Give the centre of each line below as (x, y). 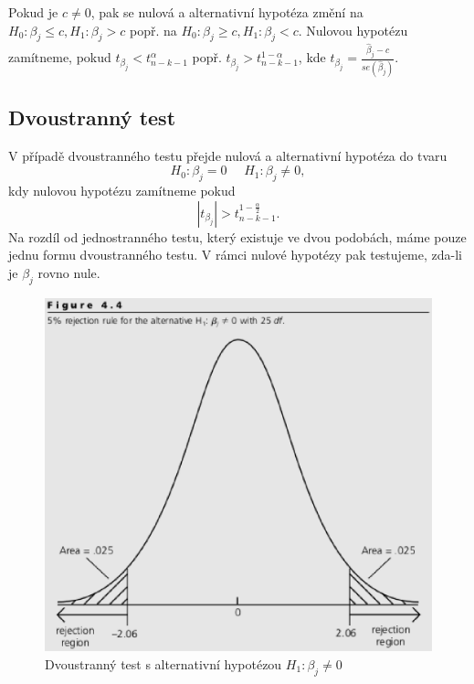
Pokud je (33, 12)
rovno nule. (69, 272)
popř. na (153, 30)
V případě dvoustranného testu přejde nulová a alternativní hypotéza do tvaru (228, 155)
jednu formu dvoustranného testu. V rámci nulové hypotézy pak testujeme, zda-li (235, 255)
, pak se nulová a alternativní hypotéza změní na (227, 12)
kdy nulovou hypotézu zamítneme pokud (122, 191)
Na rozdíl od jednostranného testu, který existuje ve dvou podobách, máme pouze (237, 236)
